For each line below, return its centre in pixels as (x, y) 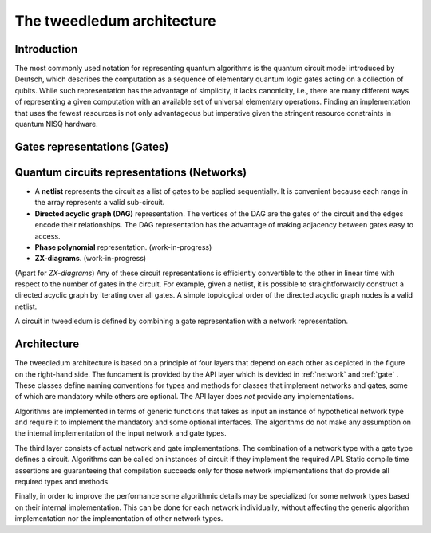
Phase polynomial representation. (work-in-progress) (123, 247)
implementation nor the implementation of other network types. (119, 519)
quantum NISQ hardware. (57, 124)
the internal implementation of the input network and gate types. (121, 433)
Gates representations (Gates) (92, 146)
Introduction (46, 49)
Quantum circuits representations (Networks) (131, 172)
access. (47, 236)
